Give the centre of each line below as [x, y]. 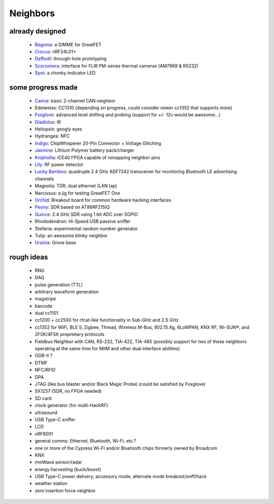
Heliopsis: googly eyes [58, 129]
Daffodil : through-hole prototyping [71, 59]
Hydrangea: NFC [52, 136]
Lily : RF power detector [59, 164]
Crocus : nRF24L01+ [55, 51]
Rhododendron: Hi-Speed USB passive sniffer [83, 221]
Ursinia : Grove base [55, 243]
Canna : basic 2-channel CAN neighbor [75, 100]
